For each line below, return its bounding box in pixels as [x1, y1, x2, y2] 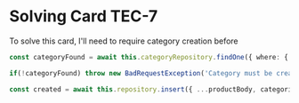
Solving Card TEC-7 [9, 6, 158, 27]
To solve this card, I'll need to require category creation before [9, 36, 238, 46]
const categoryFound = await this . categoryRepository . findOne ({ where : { [9, 52, 289, 61]
